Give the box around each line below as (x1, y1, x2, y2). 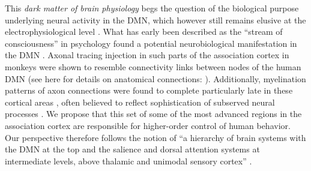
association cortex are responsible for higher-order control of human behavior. (5, 119, 291, 131)
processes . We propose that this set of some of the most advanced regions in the (5, 107, 302, 120)
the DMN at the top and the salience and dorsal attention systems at (5, 143, 260, 155)
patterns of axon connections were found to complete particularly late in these (5, 84, 293, 97)
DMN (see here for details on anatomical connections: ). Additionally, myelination (5, 72, 306, 85)
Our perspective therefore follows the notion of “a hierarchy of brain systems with (5, 131, 306, 143)
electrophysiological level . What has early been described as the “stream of (5, 25, 283, 38)
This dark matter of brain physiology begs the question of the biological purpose (5, 2, 299, 14)
